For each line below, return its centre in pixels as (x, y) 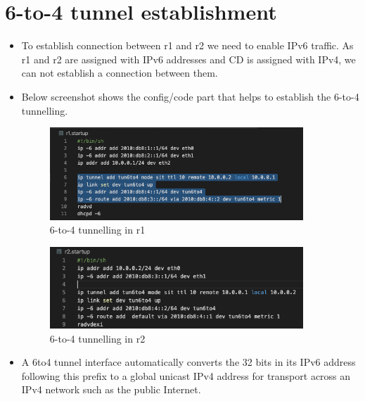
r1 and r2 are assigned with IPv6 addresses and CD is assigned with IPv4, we (188, 59)
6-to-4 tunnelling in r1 (97, 230)
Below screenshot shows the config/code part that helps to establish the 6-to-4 (190, 96)
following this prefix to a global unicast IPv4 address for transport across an (186, 375)
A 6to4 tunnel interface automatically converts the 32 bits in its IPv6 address (188, 362)
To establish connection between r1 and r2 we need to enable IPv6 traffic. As (187, 45)
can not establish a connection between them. (120, 73)
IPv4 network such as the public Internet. (111, 389)
